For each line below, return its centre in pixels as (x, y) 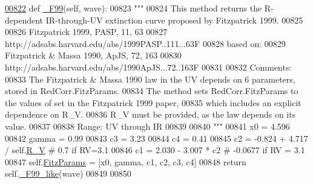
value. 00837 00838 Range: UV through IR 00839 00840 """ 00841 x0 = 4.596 (147, 126)
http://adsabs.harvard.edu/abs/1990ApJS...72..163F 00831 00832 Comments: (148, 67)
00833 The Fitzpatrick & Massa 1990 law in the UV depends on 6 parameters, (150, 79)
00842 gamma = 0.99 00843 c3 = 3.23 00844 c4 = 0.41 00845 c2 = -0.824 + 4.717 (156, 138)
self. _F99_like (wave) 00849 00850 (68, 173)
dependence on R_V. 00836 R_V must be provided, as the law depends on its (150, 114)
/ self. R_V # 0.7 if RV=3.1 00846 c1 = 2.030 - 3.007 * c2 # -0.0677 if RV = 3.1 (155, 150)
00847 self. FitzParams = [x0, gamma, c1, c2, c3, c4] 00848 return (126, 161)
